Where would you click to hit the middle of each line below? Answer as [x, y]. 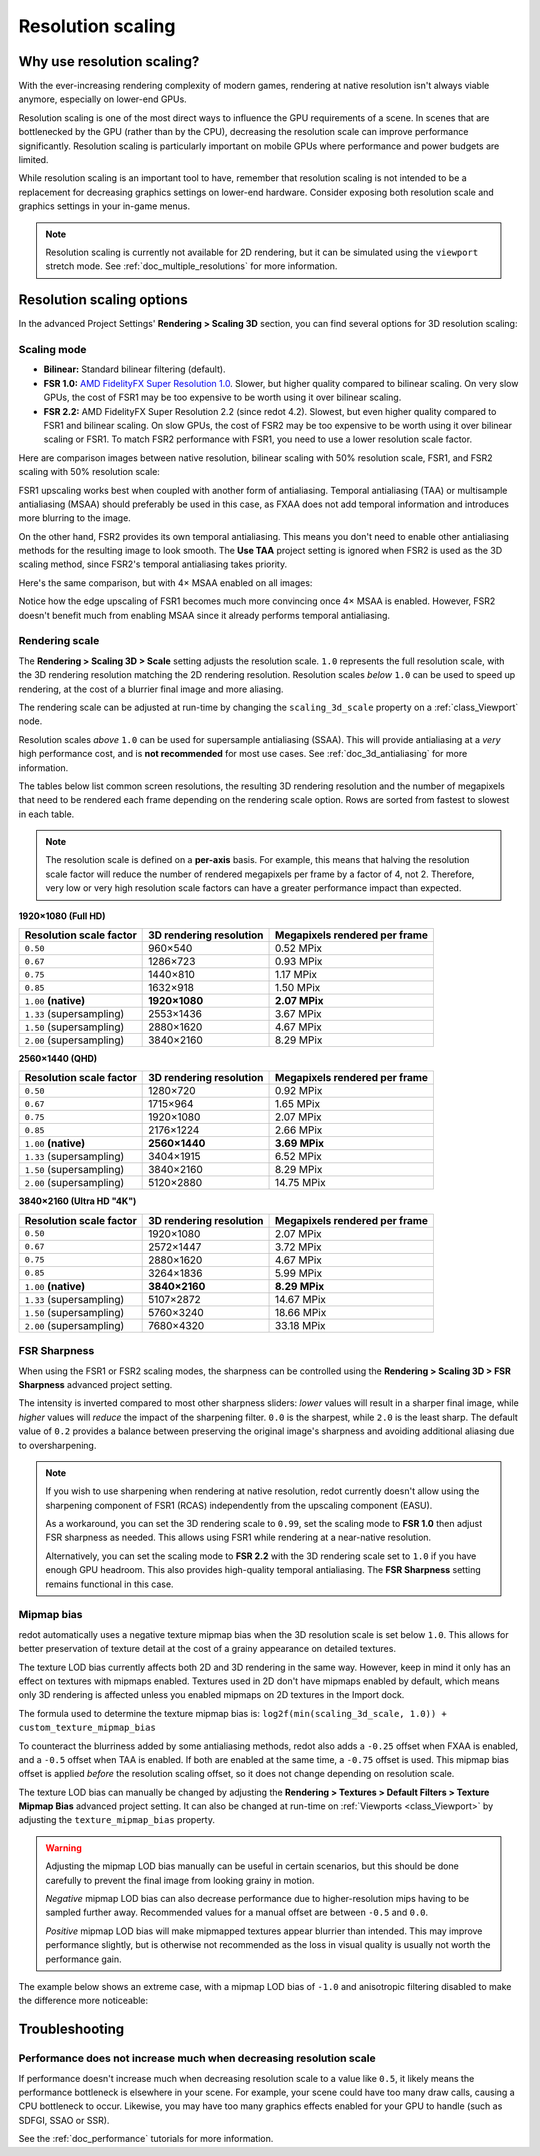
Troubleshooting [71, 2029]
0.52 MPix [299, 948]
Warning [63, 1847]
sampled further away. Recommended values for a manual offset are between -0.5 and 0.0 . [237, 1912]
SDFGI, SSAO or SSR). [64, 2120]
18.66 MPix [301, 1312]
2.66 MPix [299, 1130]
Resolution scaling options [103, 300]
